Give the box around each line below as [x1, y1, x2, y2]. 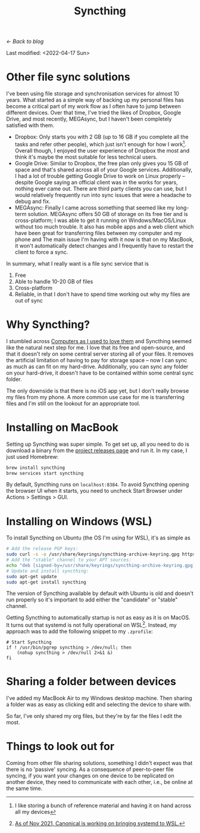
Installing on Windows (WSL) [6, 514, 153, 528]
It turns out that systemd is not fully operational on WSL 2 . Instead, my [6, 621, 177, 629]
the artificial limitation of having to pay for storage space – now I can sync [6, 356, 187, 363]
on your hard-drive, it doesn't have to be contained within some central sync [6, 369, 194, 377]
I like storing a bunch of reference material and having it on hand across [14, 802, 192, 809]
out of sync [14, 297, 43, 304]
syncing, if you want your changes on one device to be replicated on [6, 772, 174, 779]
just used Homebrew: [6, 453, 59, 460]
